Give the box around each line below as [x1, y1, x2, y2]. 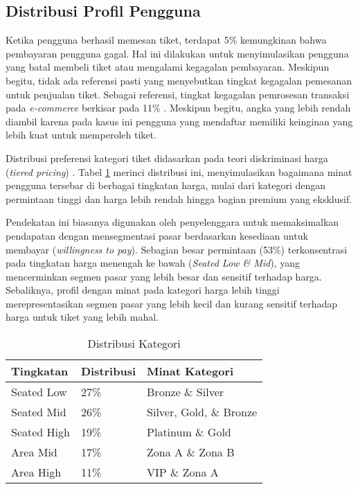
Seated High [11, 424, 70, 441]
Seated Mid [11, 404, 66, 420]
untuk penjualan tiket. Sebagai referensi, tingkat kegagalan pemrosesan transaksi [6, 87, 350, 101]
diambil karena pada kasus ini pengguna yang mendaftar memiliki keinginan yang [6, 114, 353, 128]
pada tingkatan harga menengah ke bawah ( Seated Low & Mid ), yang [6, 256, 300, 270]
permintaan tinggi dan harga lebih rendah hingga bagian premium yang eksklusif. [6, 191, 352, 206]
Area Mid [11, 444, 57, 461]
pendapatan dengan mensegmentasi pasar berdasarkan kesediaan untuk [6, 228, 308, 242]
